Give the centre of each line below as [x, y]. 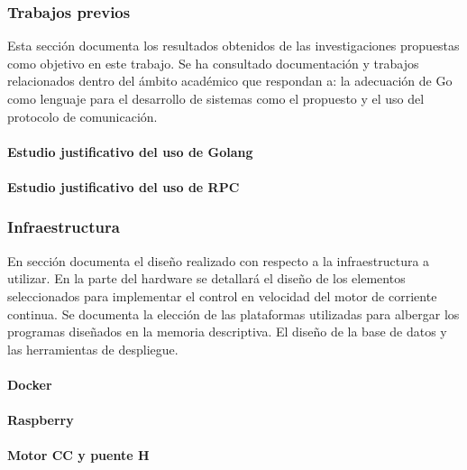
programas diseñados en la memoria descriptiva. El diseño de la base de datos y [227, 332]
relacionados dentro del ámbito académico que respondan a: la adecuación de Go [230, 81]
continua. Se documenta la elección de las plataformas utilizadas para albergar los [233, 313]
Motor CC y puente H [78, 455]
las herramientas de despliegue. [93, 349]
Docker [30, 384]
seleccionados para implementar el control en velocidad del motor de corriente [222, 295]
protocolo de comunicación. [82, 116]
